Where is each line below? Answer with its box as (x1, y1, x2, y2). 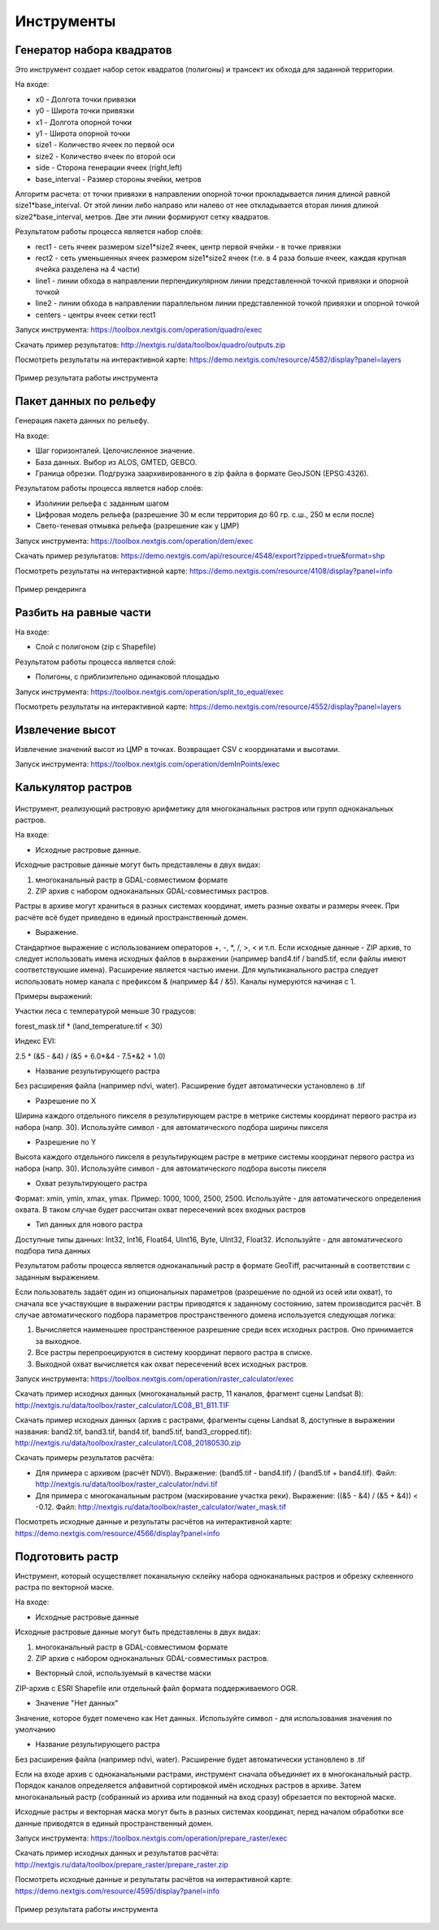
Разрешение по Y (35, 1137, 97, 1146)
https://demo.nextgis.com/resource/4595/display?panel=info (15, 1886, 219, 1896)
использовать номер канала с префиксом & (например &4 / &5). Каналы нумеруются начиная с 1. (15, 976, 356, 986)
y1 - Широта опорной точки (35, 128, 130, 138)
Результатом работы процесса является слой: (15, 657, 176, 667)
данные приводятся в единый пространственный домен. (15, 1818, 214, 1828)
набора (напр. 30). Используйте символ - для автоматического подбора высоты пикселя (15, 1163, 327, 1173)
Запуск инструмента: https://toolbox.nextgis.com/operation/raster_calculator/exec (15, 1374, 294, 1384)
